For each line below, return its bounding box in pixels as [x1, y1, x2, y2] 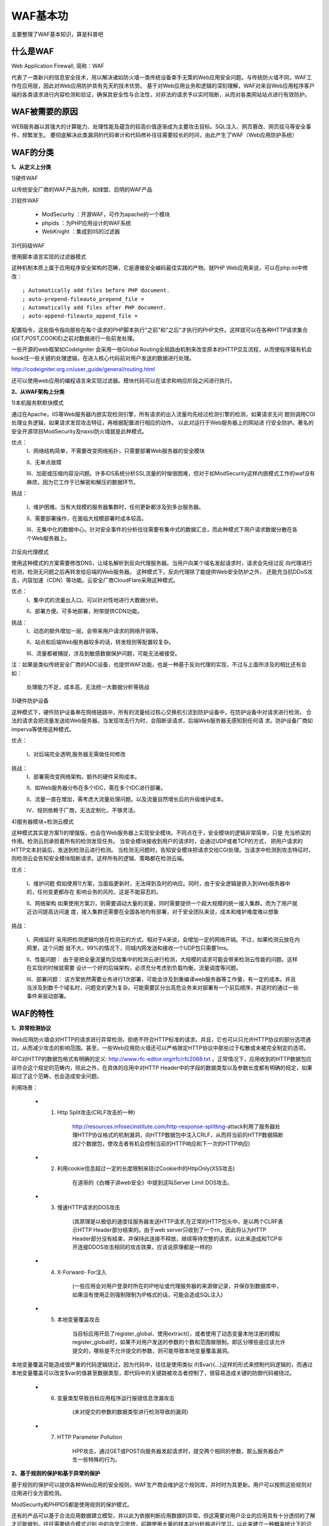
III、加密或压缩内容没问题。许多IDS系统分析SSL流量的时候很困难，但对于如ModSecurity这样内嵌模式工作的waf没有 [26, 470, 316, 477]
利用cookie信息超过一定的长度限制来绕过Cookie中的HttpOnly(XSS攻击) [57, 1165, 235, 1172]
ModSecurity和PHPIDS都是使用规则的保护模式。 [11, 1500, 133, 1508]
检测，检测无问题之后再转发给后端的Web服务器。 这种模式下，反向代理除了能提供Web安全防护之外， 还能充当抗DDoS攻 [11, 568, 313, 575]
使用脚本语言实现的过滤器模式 [11, 253, 87, 260]
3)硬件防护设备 [11, 697, 49, 704]
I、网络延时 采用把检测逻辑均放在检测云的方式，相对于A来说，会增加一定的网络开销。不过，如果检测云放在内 [26, 936, 300, 943]
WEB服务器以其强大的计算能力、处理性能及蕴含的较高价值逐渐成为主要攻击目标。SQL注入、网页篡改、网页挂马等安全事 [11, 123, 311, 130]
